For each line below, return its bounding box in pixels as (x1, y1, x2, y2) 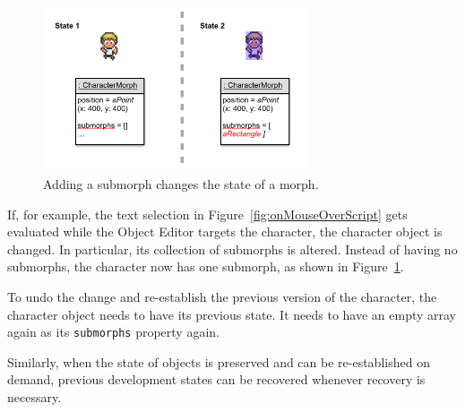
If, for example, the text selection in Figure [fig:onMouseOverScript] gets (7, 204, 408, 223)
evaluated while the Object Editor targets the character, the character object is (7, 222, 443, 241)
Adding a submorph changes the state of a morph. (43, 175, 319, 193)
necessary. (7, 388, 62, 407)
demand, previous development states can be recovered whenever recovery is (7, 370, 426, 389)
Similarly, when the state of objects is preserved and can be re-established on (7, 352, 430, 371)
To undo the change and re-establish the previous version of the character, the (7, 288, 437, 306)
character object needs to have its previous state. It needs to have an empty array (7, 305, 457, 323)
